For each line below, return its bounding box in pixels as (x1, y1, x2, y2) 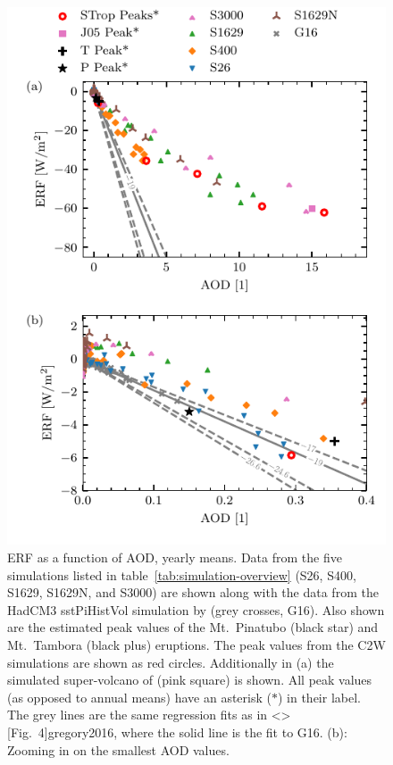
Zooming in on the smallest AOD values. (7, 740, 230, 759)
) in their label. (277, 687, 361, 706)
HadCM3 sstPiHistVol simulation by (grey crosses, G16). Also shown (7, 600, 385, 619)
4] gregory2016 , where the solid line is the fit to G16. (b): (38, 723, 347, 741)
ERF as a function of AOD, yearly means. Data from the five (7, 548, 342, 567)
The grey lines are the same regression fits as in (7, 705, 268, 724)
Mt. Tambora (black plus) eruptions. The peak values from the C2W (7, 636, 386, 654)
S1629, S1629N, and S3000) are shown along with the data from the (7, 583, 379, 602)
